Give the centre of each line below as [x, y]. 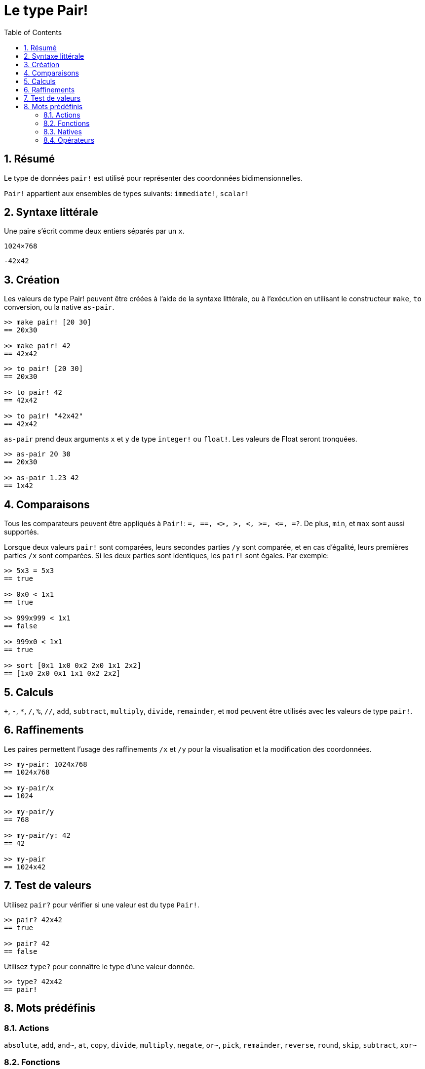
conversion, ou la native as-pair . [59, 307]
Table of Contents [33, 32]
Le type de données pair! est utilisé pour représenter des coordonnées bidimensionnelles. [153, 178]
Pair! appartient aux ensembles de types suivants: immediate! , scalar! [127, 193]
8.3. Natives [63, 131]
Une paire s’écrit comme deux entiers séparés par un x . [94, 231]
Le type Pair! [46, 10]
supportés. [21, 532]
